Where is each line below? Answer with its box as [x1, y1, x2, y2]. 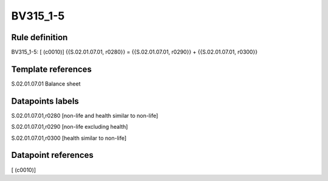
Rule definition [11, 32, 68, 43]
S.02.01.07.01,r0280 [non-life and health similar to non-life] [11, 112, 159, 119]
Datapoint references [11, 150, 94, 160]
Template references [11, 64, 92, 74]
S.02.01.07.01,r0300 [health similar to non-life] [11, 134, 127, 142]
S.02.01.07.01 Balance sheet [11, 80, 81, 87]
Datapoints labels [11, 96, 79, 106]
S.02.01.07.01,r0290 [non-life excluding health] [11, 123, 128, 131]
